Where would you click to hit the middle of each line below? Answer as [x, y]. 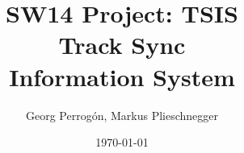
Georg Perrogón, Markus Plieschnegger [122, 115]
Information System [122, 76]
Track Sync [122, 45]
